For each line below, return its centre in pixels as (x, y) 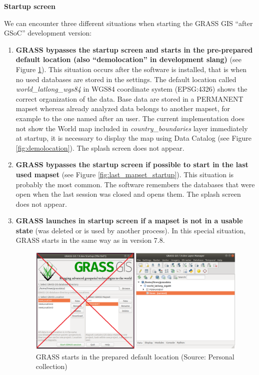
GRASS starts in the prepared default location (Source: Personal (135, 356)
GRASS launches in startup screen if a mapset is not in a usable (129, 221)
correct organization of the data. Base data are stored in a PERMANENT (129, 98)
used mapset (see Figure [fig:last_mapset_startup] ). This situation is (125, 174)
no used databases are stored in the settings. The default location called (126, 79)
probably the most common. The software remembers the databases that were (135, 184)
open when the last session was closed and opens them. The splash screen (128, 194)
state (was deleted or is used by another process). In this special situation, (131, 230)
